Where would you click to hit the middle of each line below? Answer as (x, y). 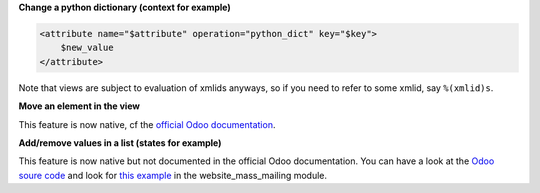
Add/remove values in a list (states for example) (120, 142)
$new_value (87, 48)
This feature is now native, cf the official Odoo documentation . (147, 124)
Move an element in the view (79, 106)
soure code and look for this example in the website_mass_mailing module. (173, 175)
